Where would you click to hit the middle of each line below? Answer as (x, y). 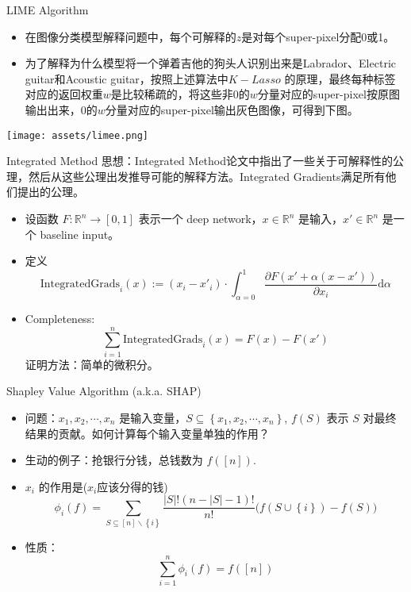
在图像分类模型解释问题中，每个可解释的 (131, 36)
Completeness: (60, 319)
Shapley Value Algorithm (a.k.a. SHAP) (104, 391)
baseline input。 (80, 234)
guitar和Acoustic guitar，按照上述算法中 (127, 78)
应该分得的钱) (133, 486)
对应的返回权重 (64, 94)
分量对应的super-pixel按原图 (328, 94)
